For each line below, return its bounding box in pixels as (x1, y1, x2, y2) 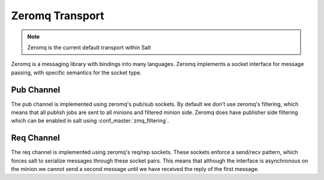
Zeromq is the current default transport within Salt (27, 44, 151, 51)
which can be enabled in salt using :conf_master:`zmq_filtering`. (11, 117, 169, 124)
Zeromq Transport (11, 9, 104, 22)
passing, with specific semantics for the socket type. (11, 69, 142, 76)
